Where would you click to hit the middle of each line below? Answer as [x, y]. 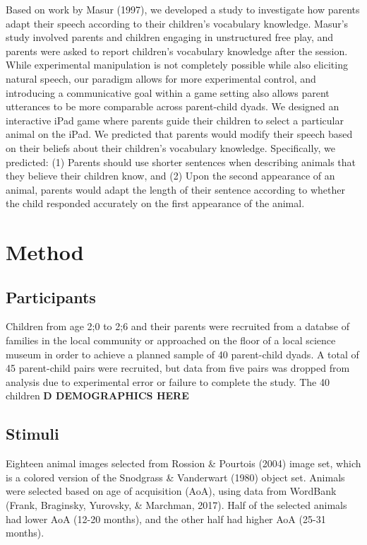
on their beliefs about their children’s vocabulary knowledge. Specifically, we [171, 147]
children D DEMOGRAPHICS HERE [97, 395]
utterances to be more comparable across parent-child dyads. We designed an [173, 106]
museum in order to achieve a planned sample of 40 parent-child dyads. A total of [182, 354]
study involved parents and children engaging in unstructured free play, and [170, 37]
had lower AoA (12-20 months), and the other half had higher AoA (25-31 [166, 518]
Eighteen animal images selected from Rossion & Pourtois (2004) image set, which [183, 463]
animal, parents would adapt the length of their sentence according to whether [175, 189]
